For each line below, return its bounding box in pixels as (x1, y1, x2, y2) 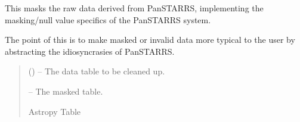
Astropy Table (28, 105, 81, 117)
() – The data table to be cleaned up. (28, 65, 165, 77)
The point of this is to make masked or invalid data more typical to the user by (5, 33, 295, 46)
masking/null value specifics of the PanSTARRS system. (5, 13, 211, 26)
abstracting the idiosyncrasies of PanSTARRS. (5, 45, 175, 57)
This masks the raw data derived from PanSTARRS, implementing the (5, 2, 264, 14)
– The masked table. (28, 85, 103, 97)
